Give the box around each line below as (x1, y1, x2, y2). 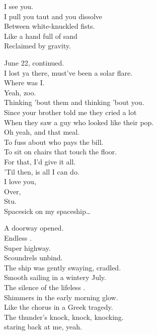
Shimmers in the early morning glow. (4, 292, 118, 302)
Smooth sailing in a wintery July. (4, 272, 106, 283)
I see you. (4, 1, 34, 11)
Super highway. (4, 242, 51, 253)
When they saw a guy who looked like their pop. (4, 117, 154, 127)
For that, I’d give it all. (4, 156, 76, 166)
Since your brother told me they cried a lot (4, 106, 137, 117)
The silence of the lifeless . (4, 282, 86, 293)
